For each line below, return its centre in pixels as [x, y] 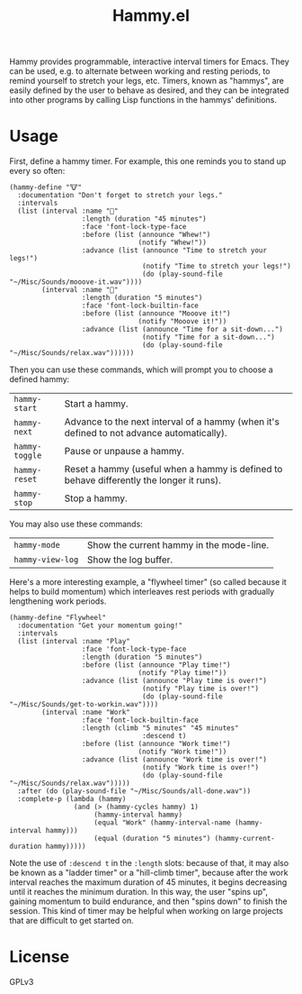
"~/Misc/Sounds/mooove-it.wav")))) [76, 282]
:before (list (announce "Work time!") [156, 744]
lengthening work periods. [58, 601]
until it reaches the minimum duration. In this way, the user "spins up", [138, 892]
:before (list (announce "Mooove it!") [156, 314]
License [40, 957]
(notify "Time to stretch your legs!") [217, 267]
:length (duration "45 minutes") [144, 219]
